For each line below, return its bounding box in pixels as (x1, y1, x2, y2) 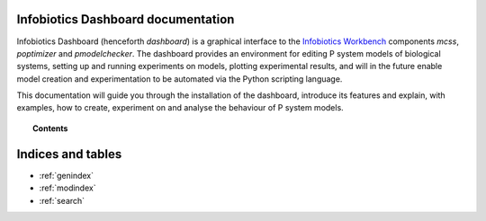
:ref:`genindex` (39, 170, 94, 181)
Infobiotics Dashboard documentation (16, 12, 235, 27)
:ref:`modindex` (39, 182, 96, 193)
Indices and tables (16, 146, 122, 162)
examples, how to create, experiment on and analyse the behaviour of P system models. (16, 102, 344, 113)
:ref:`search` (39, 195, 85, 206)
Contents (32, 122, 68, 134)
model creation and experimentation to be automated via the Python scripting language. (16, 73, 343, 84)
